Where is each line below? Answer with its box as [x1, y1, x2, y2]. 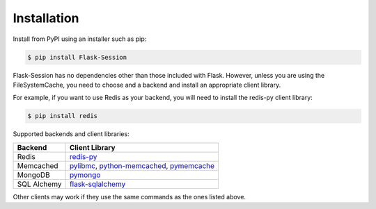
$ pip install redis [27, 112, 97, 120]
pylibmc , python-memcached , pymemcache [69, 160, 215, 170]
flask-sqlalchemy [69, 179, 126, 189]
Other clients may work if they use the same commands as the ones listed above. [13, 192, 246, 201]
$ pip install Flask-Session [27, 53, 127, 61]
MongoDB [17, 170, 50, 180]
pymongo [69, 170, 101, 180]
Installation [13, 10, 79, 26]
